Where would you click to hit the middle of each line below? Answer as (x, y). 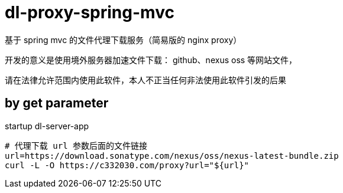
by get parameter (57, 103)
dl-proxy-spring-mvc (90, 12)
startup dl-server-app (47, 126)
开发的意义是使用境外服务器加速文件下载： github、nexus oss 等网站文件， (151, 60)
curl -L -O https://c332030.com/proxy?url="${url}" (127, 165)
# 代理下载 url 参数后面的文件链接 (76, 145)
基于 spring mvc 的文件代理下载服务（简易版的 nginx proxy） (123, 40)
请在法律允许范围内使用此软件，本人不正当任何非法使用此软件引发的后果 (145, 80)
